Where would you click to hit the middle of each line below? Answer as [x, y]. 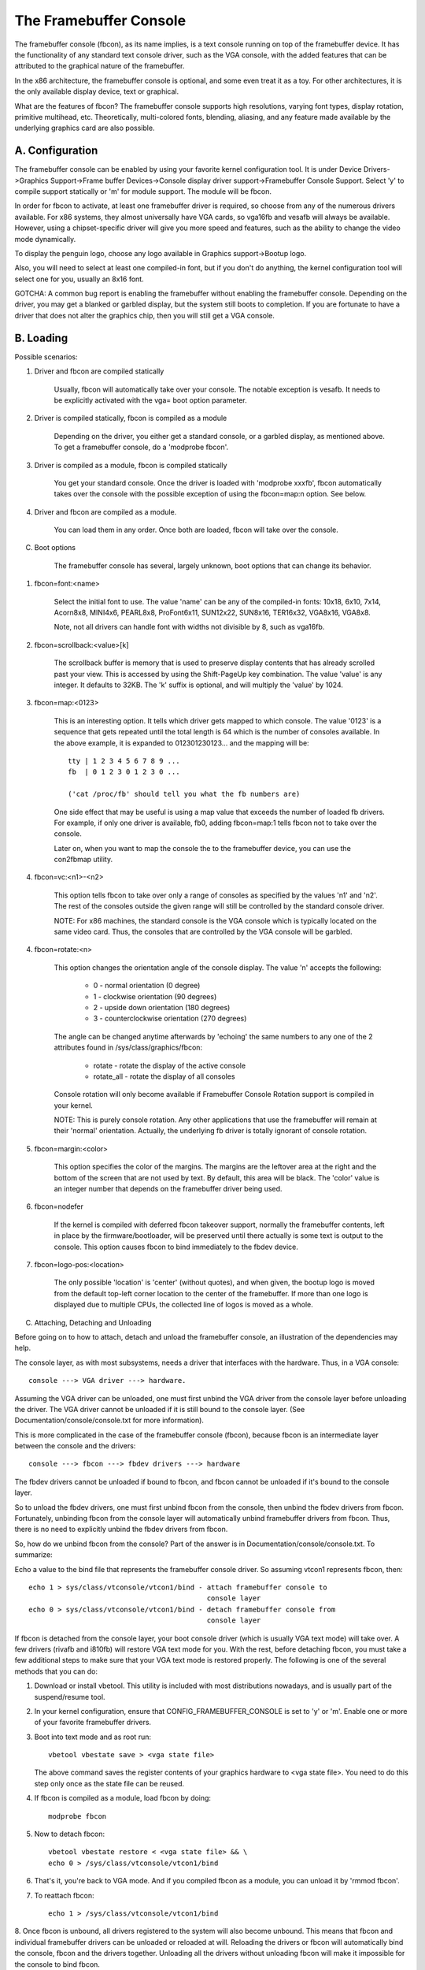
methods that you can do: [56, 1671]
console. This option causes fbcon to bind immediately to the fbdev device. [176, 1247]
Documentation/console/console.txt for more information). [109, 1420]
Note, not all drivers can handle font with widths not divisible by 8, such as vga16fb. [189, 627]
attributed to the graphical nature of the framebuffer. [100, 66]
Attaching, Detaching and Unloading [93, 1322]
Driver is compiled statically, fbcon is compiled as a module [131, 418]
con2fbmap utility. [83, 860]
